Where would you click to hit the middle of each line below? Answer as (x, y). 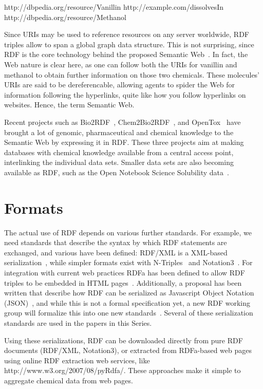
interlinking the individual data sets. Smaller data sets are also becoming (119, 162)
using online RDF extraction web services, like (77, 360)
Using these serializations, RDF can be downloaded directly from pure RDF (124, 340)
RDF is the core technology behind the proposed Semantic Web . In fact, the (126, 54)
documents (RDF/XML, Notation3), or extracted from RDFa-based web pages (128, 350)
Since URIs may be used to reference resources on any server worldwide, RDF (127, 34)
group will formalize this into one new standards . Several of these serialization (129, 313)
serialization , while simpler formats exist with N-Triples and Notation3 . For (128, 262)
